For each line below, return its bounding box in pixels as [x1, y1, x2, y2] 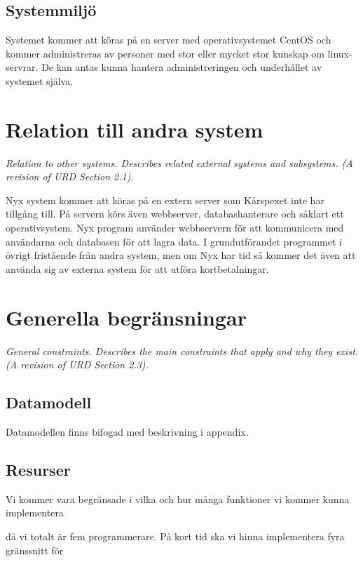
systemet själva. [6, 73, 74, 88]
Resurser [6, 458, 71, 480]
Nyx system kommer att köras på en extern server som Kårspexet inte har [6, 192, 324, 207]
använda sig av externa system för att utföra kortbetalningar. [6, 261, 269, 276]
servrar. [6, 60, 39, 74]
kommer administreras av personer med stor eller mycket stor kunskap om [6, 46, 324, 60]
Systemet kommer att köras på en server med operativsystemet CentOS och [6, 32, 331, 47]
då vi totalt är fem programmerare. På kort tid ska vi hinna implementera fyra [6, 528, 345, 543]
